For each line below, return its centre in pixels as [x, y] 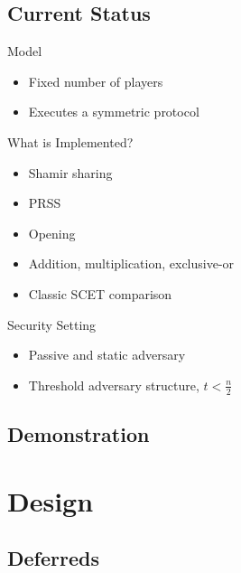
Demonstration [79, 433]
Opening [52, 233]
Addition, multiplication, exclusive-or [131, 263]
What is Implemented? [70, 141]
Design [51, 500]
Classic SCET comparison [100, 293]
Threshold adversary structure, [114, 385]
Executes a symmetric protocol [114, 112]
